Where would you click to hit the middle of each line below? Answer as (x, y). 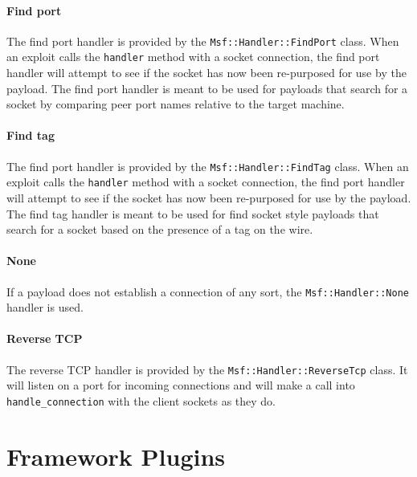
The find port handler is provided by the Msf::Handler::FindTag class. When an (208, 166)
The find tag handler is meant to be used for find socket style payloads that (193, 213)
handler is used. (45, 307)
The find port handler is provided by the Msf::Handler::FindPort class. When (203, 41)
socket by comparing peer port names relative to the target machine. (176, 104)
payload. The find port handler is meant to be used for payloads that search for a (207, 88)
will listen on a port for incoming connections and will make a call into (181, 385)
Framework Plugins (116, 456)
